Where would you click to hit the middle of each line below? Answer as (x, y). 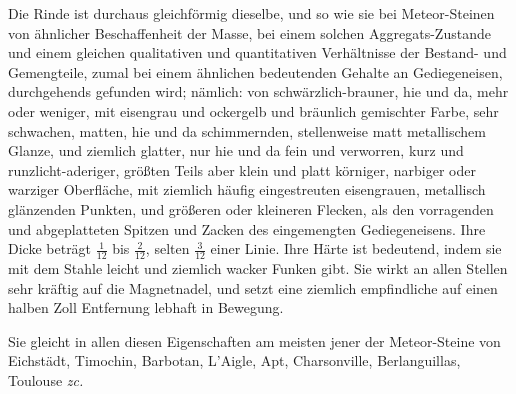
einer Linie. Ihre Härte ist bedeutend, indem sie (356, 248)
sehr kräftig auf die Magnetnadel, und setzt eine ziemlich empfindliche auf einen (253, 287)
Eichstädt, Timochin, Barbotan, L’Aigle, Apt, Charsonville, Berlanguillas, (234, 360)
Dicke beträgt (50, 248)
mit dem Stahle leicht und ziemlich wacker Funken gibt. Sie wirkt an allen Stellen (258, 267)
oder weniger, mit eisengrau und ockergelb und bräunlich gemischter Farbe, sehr (253, 110)
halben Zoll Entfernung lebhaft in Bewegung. (146, 307)
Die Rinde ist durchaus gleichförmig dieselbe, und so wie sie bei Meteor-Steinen (251, 13)
